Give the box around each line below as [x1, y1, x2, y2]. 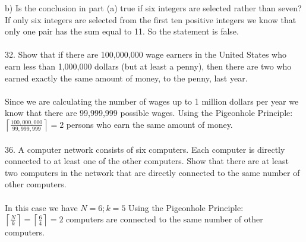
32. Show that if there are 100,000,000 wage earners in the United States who [5, 48, 286, 61]
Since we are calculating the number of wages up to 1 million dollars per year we [5, 95, 299, 107]
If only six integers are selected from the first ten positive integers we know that [5, 13, 296, 26]
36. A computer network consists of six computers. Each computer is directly [5, 143, 285, 155]
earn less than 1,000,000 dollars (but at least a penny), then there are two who [5, 59, 292, 72]
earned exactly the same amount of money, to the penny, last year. [5, 71, 248, 84]
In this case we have [5, 201, 78, 213]
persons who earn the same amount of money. [66, 118, 233, 130]
